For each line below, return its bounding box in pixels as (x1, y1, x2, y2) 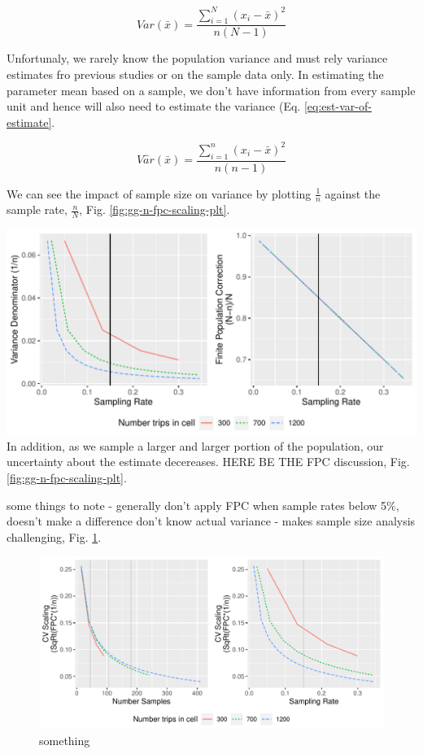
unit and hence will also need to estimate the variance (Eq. (7, 98, 301, 115)
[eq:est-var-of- (303, 98, 372, 115)
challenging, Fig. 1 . (7, 528, 102, 545)
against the (325, 185, 381, 202)
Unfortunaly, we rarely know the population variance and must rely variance (7, 50, 388, 67)
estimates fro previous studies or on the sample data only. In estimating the (7, 65, 384, 82)
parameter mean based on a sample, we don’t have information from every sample (7, 81, 416, 98)
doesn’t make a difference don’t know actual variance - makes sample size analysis (7, 512, 416, 530)
